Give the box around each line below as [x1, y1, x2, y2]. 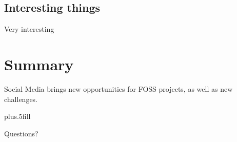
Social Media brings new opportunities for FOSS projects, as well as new [4, 83, 233, 94]
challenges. [4, 93, 38, 104]
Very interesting [4, 24, 54, 34]
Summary [4, 53, 74, 74]
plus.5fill [4, 111, 31, 121]
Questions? [4, 128, 38, 138]
